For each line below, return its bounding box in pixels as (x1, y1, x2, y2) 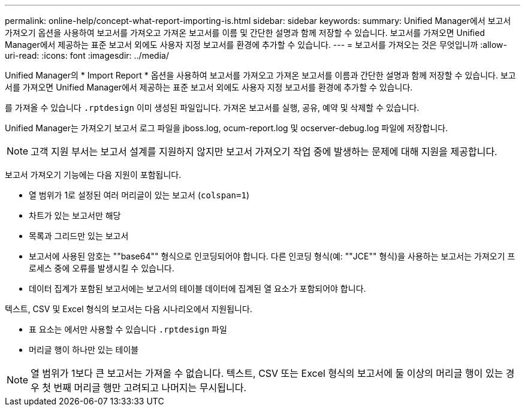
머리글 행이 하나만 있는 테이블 (29, 344, 139, 355)
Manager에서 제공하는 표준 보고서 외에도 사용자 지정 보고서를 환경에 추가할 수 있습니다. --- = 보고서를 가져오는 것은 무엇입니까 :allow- (5, 40, 507, 50)
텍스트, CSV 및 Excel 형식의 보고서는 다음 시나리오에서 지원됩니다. (5, 304, 252, 314)
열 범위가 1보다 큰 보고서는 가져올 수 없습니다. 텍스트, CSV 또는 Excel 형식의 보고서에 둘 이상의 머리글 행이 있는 (31, 367, 503, 379)
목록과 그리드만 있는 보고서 (29, 231, 129, 241)
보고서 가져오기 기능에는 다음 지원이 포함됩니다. (5, 170, 182, 180)
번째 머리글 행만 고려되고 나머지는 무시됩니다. (53, 382, 247, 394)
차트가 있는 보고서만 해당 (29, 210, 121, 220)
